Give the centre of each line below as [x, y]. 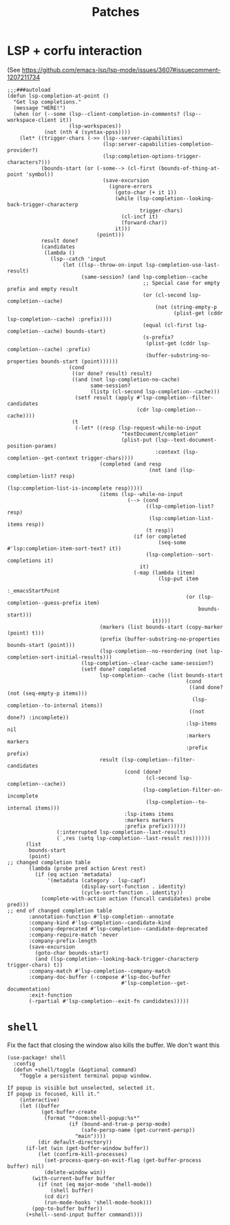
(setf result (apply [104, 397]
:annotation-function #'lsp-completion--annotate [101, 917]
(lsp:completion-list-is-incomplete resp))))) [75, 488]
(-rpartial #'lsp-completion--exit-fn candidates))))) [109, 1001]
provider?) [23, 150]
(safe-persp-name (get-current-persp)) [138, 1130]
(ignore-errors [131, 186]
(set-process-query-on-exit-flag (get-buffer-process [123, 1160]
